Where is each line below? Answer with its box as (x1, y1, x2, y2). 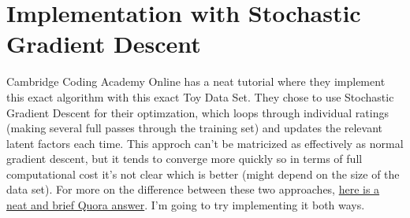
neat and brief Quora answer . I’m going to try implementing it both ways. (6, 197, 365, 213)
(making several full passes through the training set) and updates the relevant (6, 120, 383, 136)
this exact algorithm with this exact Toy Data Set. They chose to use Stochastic (6, 88, 394, 105)
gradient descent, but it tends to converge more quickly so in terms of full (6, 150, 363, 167)
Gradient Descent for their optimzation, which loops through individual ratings (6, 104, 389, 120)
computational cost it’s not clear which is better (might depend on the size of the (6, 165, 400, 182)
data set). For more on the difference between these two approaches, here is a (6, 181, 380, 198)
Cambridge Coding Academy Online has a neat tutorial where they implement (6, 73, 386, 90)
